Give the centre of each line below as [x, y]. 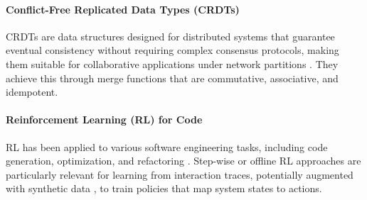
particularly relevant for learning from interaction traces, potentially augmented [180, 174]
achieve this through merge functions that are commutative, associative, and [172, 78]
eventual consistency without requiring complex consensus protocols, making [172, 50]
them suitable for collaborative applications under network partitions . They [172, 63]
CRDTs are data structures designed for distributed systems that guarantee [170, 36]
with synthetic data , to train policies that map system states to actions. [164, 188]
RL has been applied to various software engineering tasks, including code [167, 146]
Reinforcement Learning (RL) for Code [104, 120]
